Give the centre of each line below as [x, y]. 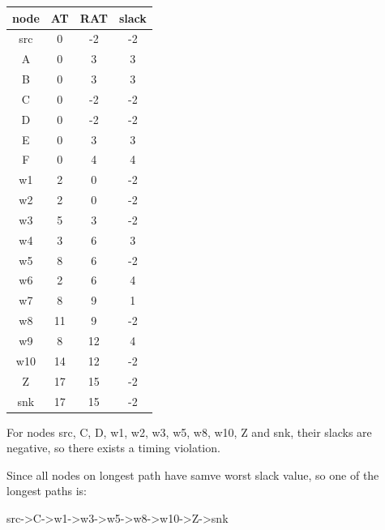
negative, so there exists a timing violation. [113, 448]
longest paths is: [47, 491]
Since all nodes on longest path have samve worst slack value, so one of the [193, 474]
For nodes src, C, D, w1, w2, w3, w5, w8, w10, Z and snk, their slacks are [189, 432]
